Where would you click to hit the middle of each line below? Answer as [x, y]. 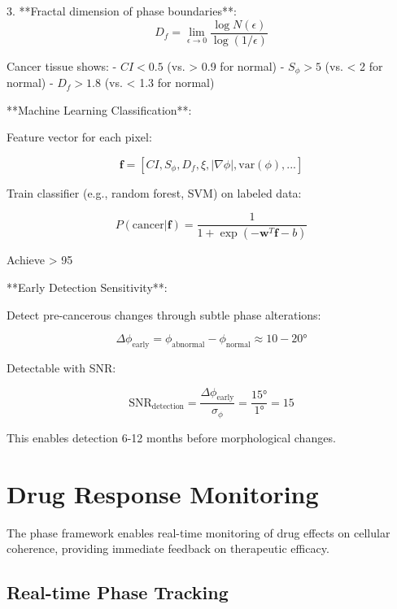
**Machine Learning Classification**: [99, 109]
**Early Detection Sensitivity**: [87, 287]
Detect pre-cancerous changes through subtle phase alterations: [164, 314]
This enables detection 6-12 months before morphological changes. [171, 437]
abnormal [188, 344]
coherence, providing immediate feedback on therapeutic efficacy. [168, 548]
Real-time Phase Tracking [118, 592]
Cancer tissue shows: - [62, 65]
